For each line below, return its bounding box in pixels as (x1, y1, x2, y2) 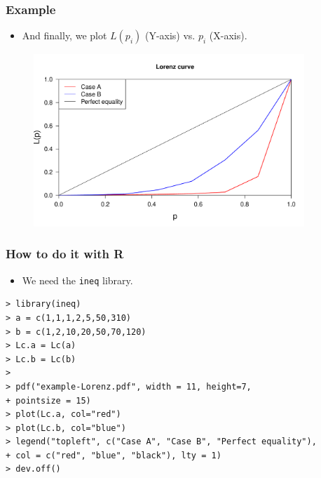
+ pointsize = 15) (6, 395, 91, 406)
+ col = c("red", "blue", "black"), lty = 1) (6, 450, 221, 460)
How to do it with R (6, 245, 124, 263)
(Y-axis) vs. (144, 28, 196, 43)
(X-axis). (209, 28, 247, 43)
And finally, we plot (22, 28, 107, 43)
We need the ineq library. (22, 272, 133, 287)
